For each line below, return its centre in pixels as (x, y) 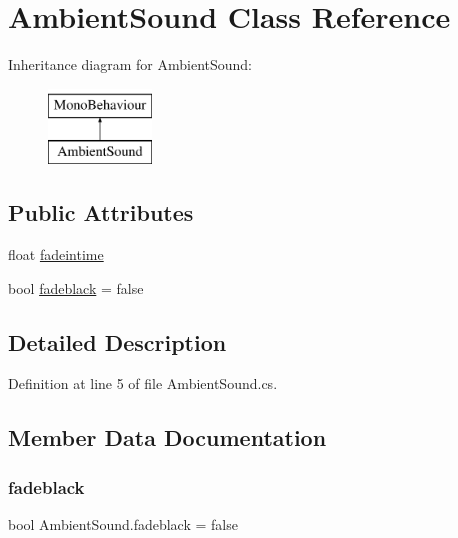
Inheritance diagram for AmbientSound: (130, 64)
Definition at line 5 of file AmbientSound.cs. (143, 383)
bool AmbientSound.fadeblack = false (123, 524)
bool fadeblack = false (76, 287)
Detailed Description (117, 341)
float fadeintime (56, 254)
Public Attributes (101, 212)
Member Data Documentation (167, 437)
